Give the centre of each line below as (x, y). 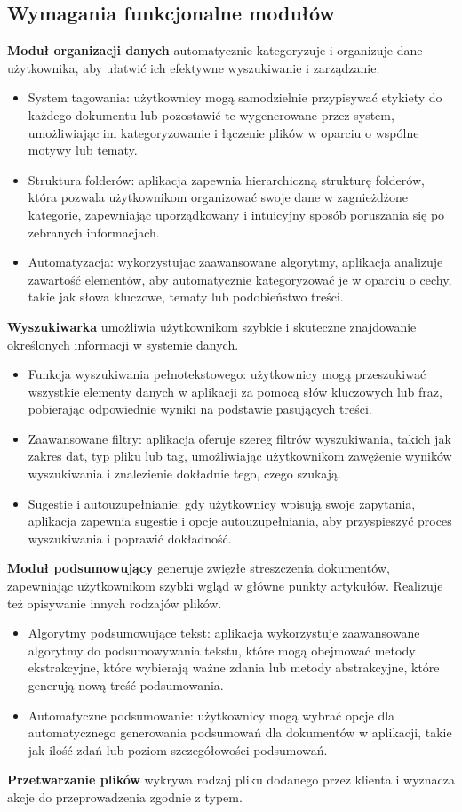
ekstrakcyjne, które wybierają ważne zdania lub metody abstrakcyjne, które (234, 667)
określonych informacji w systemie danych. (123, 344)
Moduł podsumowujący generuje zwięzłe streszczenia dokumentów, (199, 568)
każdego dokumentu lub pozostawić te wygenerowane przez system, (211, 114)
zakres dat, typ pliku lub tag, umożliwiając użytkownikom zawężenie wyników (240, 456)
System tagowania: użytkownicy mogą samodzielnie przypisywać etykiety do (235, 97)
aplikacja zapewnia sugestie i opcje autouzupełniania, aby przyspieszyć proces (240, 521)
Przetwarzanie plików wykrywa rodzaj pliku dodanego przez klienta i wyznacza (231, 780)
